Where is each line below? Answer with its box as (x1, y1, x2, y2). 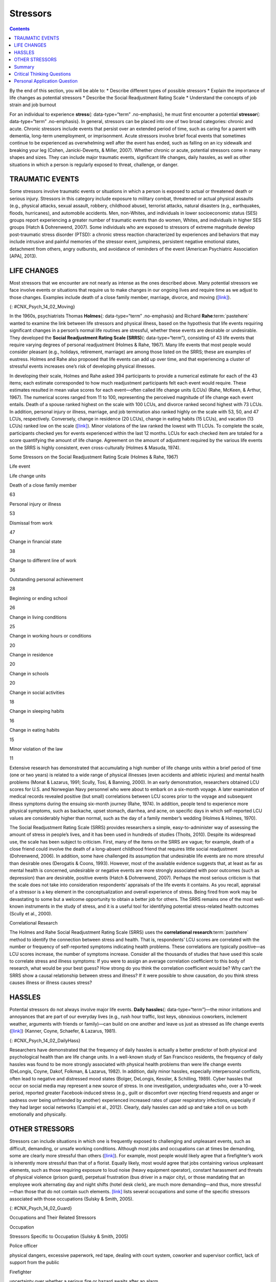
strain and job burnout (9, 102, 56, 108)
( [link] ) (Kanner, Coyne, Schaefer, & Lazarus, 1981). (9, 1028, 117, 1034)
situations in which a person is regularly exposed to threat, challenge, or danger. (9, 162, 179, 168)
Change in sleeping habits (9, 708, 64, 714)
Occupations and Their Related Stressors (9, 1214, 97, 1220)
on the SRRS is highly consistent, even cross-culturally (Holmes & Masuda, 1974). (9, 444, 181, 451)
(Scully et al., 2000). (9, 910, 53, 916)
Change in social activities (9, 689, 65, 695)
